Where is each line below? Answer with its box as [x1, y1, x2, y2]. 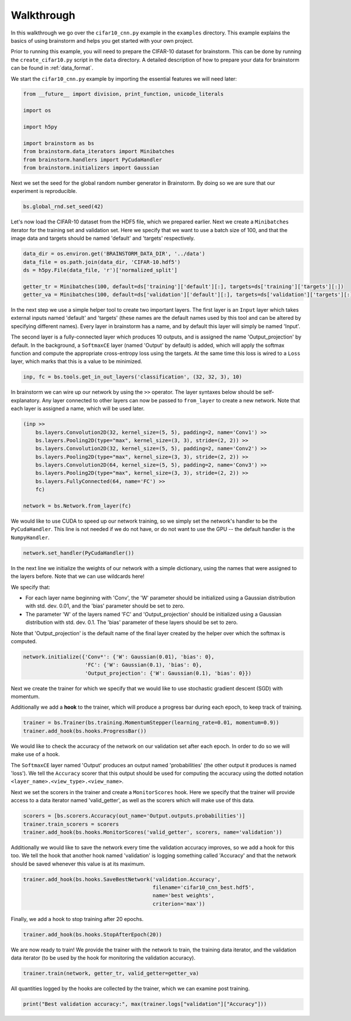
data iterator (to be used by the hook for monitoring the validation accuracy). [11, 954, 196, 961]
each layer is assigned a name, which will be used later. [11, 405, 145, 412]
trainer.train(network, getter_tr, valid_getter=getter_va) [23, 970, 199, 977]
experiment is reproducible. [11, 188, 77, 195]
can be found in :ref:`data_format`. [11, 64, 94, 71]
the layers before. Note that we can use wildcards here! [11, 573, 144, 580]
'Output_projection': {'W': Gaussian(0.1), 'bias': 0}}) [85, 670, 252, 677]
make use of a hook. [11, 751, 60, 758]
